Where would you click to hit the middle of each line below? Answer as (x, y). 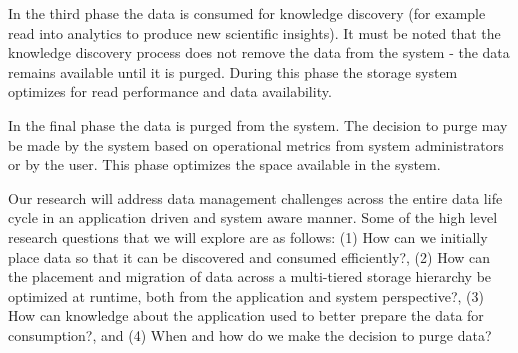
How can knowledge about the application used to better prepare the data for (246, 315)
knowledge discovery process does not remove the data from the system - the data (259, 52)
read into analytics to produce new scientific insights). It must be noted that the (254, 32)
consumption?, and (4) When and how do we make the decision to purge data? (250, 334)
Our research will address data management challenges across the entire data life (255, 197)
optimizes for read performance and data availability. (170, 91)
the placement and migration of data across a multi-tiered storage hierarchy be (250, 276)
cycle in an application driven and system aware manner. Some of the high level (253, 217)
